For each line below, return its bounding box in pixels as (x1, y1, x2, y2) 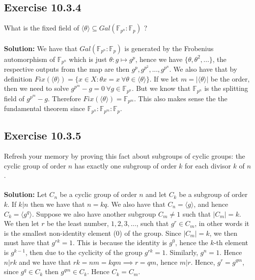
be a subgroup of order (179, 189, 248, 199)
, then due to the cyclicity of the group (25, 247, 142, 257)
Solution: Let (4, 189, 47, 199)
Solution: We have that (4, 43, 78, 53)
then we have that (30, 198, 85, 209)
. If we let (149, 73, 179, 84)
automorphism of (4, 54, 55, 64)
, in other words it (195, 218, 250, 228)
